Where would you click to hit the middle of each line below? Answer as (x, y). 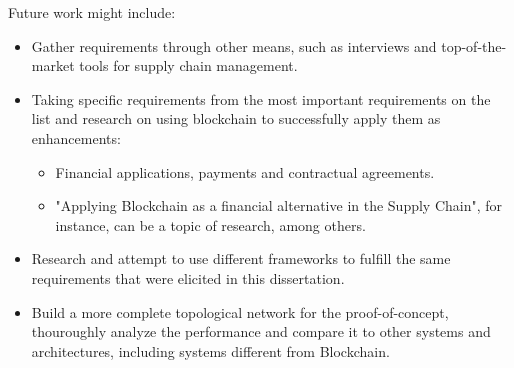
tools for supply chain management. (188, 65)
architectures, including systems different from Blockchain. (210, 350)
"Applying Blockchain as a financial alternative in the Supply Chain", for (279, 205)
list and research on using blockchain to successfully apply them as (236, 118)
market (53, 65)
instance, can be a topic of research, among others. (210, 224)
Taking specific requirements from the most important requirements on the (261, 98)
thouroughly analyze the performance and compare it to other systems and (261, 331)
